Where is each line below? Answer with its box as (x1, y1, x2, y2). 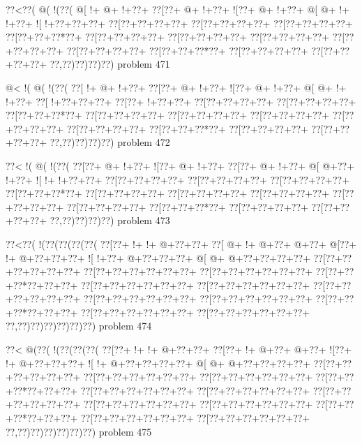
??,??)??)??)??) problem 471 (50, 57, 170, 71)
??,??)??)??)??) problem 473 (50, 213, 170, 228)
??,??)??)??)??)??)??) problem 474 (6, 318, 152, 333)
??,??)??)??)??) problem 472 (50, 135, 170, 149)
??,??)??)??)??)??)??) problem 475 (6, 424, 152, 438)
